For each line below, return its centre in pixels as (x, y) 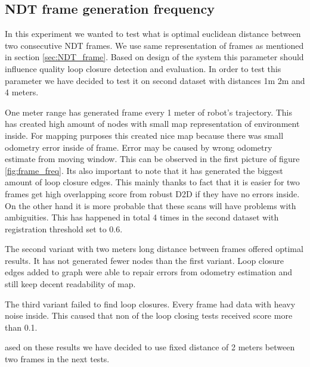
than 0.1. (21, 327)
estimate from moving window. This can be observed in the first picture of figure (152, 159)
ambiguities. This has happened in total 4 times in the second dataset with (142, 217)
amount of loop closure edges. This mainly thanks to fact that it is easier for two (152, 182)
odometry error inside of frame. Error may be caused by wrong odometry (139, 147)
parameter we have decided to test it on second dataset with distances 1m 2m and (155, 80)
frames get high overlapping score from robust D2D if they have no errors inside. (152, 193)
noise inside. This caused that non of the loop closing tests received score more (149, 315)
